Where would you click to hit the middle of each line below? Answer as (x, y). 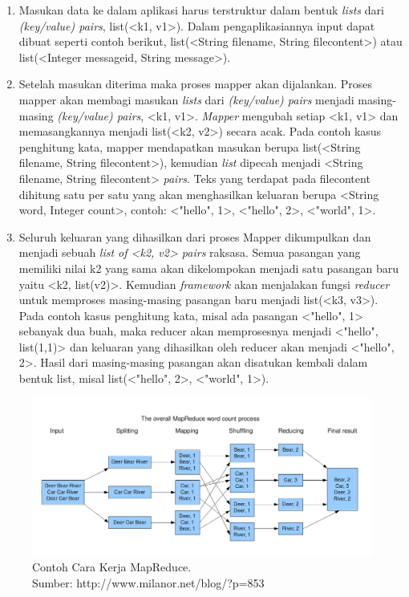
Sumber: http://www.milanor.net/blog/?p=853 (148, 582)
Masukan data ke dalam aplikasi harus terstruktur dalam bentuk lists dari (201, 10)
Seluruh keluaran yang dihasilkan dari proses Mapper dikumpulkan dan (195, 236)
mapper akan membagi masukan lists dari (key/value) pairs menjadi (186, 99)
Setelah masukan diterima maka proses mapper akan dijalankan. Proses (195, 84)
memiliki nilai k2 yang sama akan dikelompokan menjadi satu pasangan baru (209, 268)
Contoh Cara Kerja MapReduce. (112, 566)
